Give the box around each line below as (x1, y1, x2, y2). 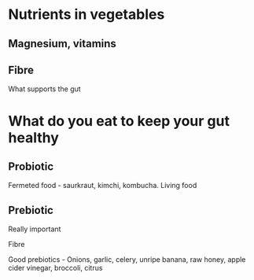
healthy (8, 128, 59, 146)
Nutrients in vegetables (8, 6, 165, 24)
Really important (8, 224, 61, 234)
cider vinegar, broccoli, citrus (8, 263, 103, 273)
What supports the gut (8, 84, 81, 94)
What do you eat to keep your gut (8, 112, 230, 130)
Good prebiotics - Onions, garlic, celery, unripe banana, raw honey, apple (8, 255, 246, 264)
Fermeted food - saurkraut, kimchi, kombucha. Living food (8, 181, 197, 190)
